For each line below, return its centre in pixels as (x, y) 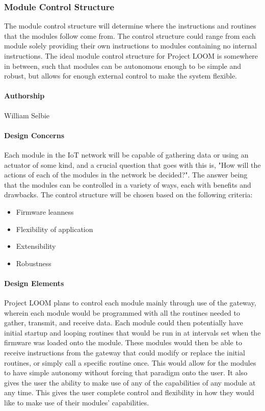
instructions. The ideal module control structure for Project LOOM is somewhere (131, 56)
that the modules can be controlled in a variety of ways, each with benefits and (128, 184)
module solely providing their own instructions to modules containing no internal (130, 46)
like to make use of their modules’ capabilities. (77, 403)
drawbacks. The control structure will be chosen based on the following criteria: (128, 195)
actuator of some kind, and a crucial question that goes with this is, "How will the (132, 164)
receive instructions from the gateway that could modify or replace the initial (125, 353)
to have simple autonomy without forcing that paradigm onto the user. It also (126, 373)
